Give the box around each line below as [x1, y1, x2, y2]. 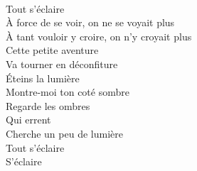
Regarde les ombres [6, 98, 90, 113]
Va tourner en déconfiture [6, 56, 118, 71]
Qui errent [6, 112, 51, 127]
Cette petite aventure [6, 43, 99, 57]
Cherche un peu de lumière [6, 126, 123, 140]
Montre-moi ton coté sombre [6, 84, 129, 99]
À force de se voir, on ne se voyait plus [6, 15, 175, 30]
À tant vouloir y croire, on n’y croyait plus [6, 28, 192, 43]
